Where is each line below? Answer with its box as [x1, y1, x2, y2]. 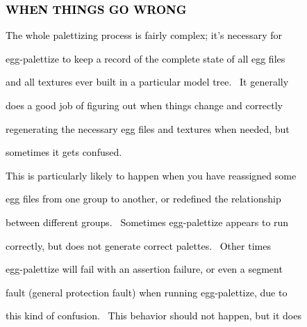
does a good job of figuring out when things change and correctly [6, 98, 283, 112]
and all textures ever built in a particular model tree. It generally [6, 74, 289, 89]
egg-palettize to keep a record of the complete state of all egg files [6, 51, 285, 65]
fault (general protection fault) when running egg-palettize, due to [6, 285, 288, 299]
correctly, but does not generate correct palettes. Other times [6, 238, 271, 253]
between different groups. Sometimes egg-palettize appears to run [6, 214, 289, 229]
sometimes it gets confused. [6, 145, 122, 159]
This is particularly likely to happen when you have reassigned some [6, 168, 297, 182]
